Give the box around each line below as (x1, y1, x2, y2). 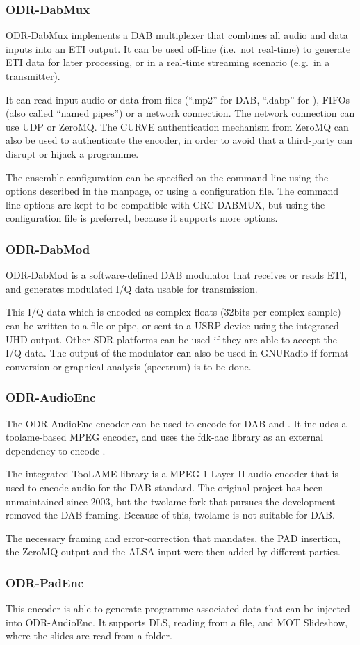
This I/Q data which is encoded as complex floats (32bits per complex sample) (6, 304, 341, 319)
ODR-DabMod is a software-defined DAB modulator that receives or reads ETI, (6, 268, 347, 282)
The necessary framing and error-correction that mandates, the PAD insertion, (6, 530, 341, 545)
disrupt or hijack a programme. (6, 146, 139, 161)
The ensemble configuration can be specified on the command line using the (6, 170, 329, 184)
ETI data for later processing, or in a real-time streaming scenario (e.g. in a (6, 55, 330, 70)
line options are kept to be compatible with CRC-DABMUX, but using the (6, 197, 325, 211)
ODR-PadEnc (6, 573, 84, 591)
